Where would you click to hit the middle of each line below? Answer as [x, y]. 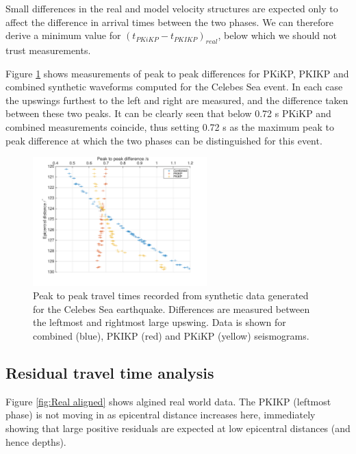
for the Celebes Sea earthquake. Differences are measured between [171, 308]
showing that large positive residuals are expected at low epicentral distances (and [178, 428]
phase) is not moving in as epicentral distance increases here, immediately [161, 415]
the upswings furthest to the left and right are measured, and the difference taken [177, 100]
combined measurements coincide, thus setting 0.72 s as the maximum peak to [170, 126]
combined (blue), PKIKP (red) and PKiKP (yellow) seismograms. [171, 336]
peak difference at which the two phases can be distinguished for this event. [164, 140]
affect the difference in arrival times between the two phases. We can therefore [170, 22]
